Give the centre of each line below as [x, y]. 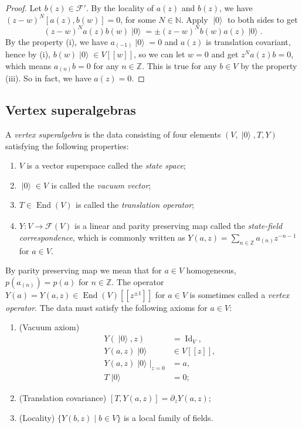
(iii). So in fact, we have [48, 78]
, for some [138, 19]
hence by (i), [28, 54]
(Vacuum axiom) [49, 327]
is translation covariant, [248, 41]
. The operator [138, 281]
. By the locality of [120, 8]
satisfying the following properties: [67, 145]
